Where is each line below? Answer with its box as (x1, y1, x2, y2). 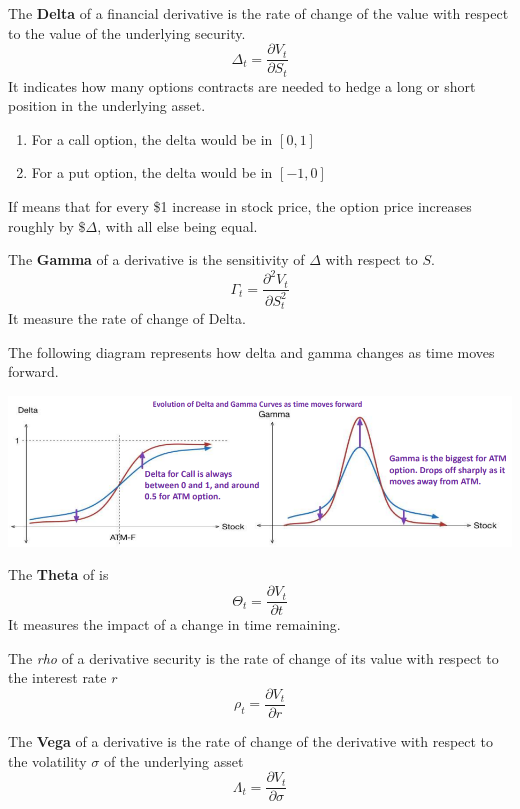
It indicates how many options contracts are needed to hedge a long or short (8, 75, 476, 96)
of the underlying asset (103, 750, 244, 771)
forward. (8, 361, 59, 382)
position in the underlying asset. (8, 95, 206, 116)
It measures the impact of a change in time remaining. (8, 614, 341, 635)
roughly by (8, 215, 74, 236)
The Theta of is (8, 564, 109, 585)
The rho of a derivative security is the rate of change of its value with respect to (8, 647, 499, 668)
